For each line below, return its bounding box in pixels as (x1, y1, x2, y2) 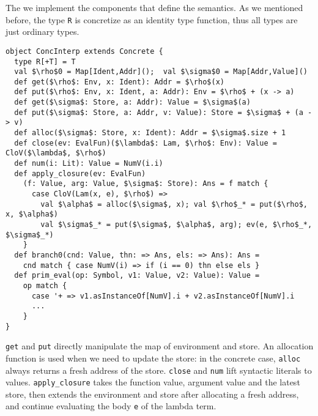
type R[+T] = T (14, 57, 76, 66)
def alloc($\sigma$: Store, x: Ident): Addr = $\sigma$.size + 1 (14, 128, 286, 138)
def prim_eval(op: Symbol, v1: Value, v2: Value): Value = (14, 271, 260, 280)
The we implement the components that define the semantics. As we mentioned (6, 1, 303, 13)
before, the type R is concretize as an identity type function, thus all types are (6, 13, 298, 26)
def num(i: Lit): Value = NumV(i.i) (14, 159, 163, 168)
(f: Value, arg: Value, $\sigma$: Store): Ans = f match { (23, 179, 268, 188)
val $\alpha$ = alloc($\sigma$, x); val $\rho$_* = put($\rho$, (40, 199, 308, 209)
